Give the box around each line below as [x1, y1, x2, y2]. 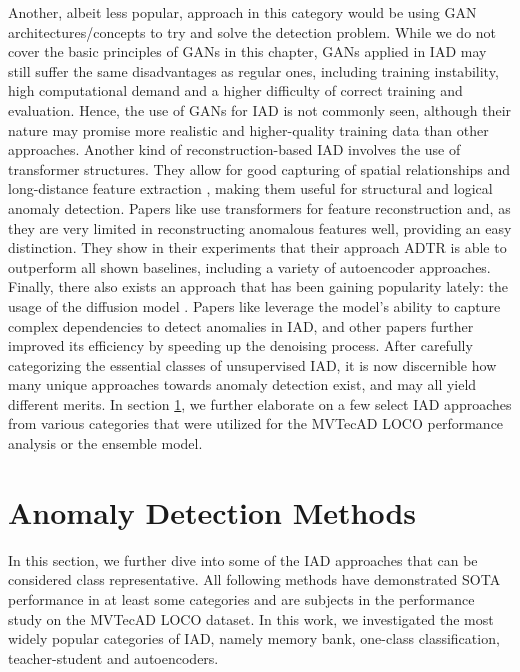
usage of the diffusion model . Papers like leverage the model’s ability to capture [8, 295, 501, 316]
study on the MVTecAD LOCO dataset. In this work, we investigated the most [8, 608, 494, 629]
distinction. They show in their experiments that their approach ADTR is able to [8, 237, 507, 258]
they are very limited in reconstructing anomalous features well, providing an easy [8, 217, 512, 238]
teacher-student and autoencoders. [8, 647, 219, 668]
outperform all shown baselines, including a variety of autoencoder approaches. [8, 256, 491, 277]
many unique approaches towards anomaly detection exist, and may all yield [8, 374, 477, 395]
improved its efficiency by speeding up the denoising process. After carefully [8, 335, 473, 356]
